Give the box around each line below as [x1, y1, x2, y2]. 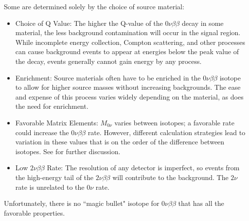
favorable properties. [4, 207, 65, 218]
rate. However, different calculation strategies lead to [88, 127, 246, 137]
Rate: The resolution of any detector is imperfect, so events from [47, 162, 240, 173]
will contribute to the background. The [112, 172, 229, 182]
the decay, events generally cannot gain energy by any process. [15, 56, 202, 66]
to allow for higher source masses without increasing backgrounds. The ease [15, 82, 241, 92]
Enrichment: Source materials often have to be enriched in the [15, 72, 201, 82]
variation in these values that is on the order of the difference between [15, 137, 225, 147]
